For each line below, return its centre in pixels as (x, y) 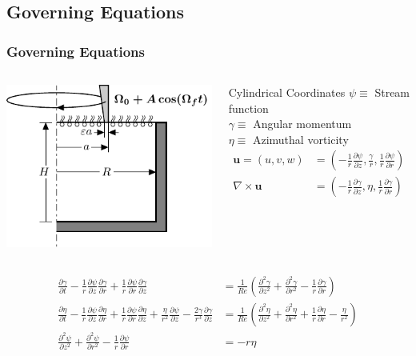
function (248, 108)
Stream (392, 92)
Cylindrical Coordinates (287, 92)
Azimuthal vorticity (300, 139)
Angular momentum (302, 124)
